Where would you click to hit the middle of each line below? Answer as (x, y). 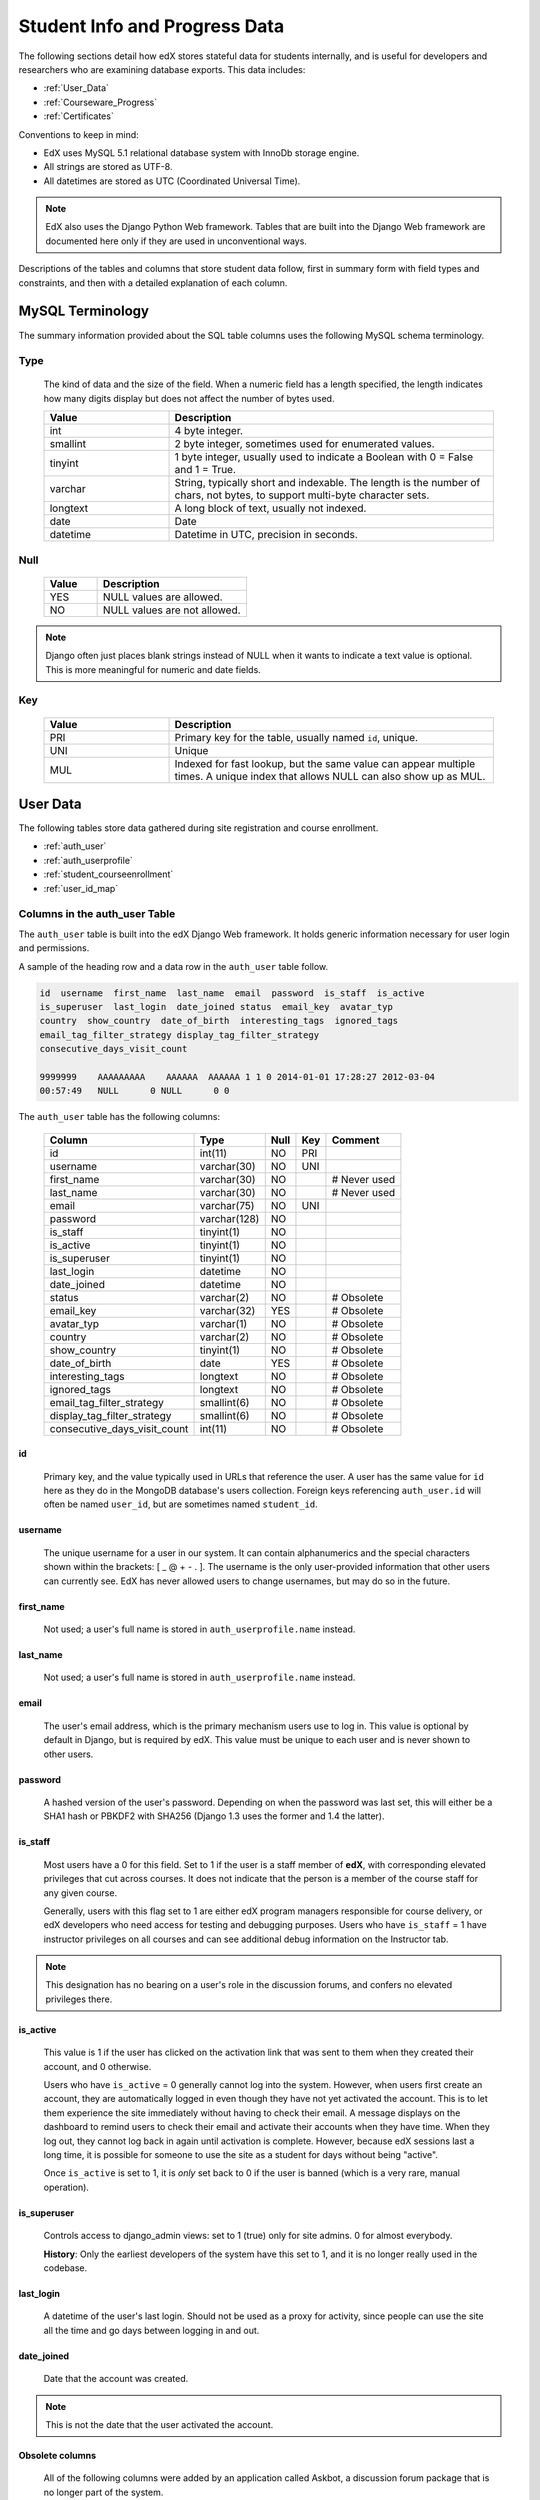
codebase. (65, 2267)
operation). (66, 2187)
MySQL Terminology (84, 311)
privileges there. (79, 1999)
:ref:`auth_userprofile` (88, 860)
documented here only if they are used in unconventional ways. (176, 241)
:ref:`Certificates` (78, 116)
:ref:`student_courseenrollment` (108, 874)
